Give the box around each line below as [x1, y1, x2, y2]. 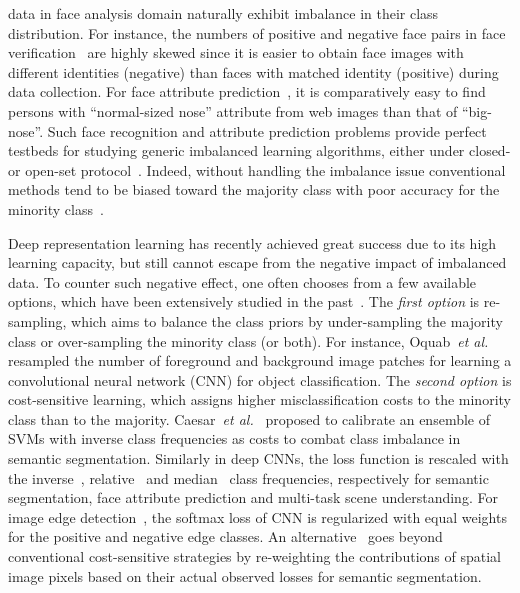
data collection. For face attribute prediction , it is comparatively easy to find [8, 81, 486, 102]
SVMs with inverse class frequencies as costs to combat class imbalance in [8, 428, 461, 449]
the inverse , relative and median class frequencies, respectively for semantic [8, 467, 489, 488]
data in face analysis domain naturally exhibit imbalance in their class [8, 3, 439, 23]
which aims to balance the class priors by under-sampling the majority [71, 310, 503, 331]
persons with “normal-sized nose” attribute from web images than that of [8, 100, 458, 121]
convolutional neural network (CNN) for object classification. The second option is [8, 369, 512, 390]
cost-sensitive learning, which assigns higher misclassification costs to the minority [8, 389, 511, 410]
